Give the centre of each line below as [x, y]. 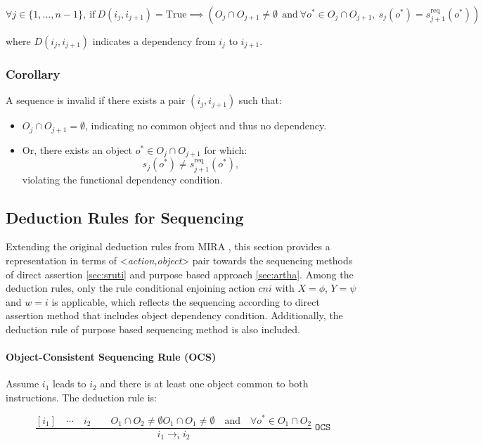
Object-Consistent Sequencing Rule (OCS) [111, 357]
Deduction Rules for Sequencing [125, 217]
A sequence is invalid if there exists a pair [96, 100]
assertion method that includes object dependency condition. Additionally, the [174, 315]
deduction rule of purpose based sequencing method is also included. [153, 329]
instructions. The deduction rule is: [81, 397]
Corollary [33, 73]
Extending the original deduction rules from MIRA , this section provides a [168, 246]
